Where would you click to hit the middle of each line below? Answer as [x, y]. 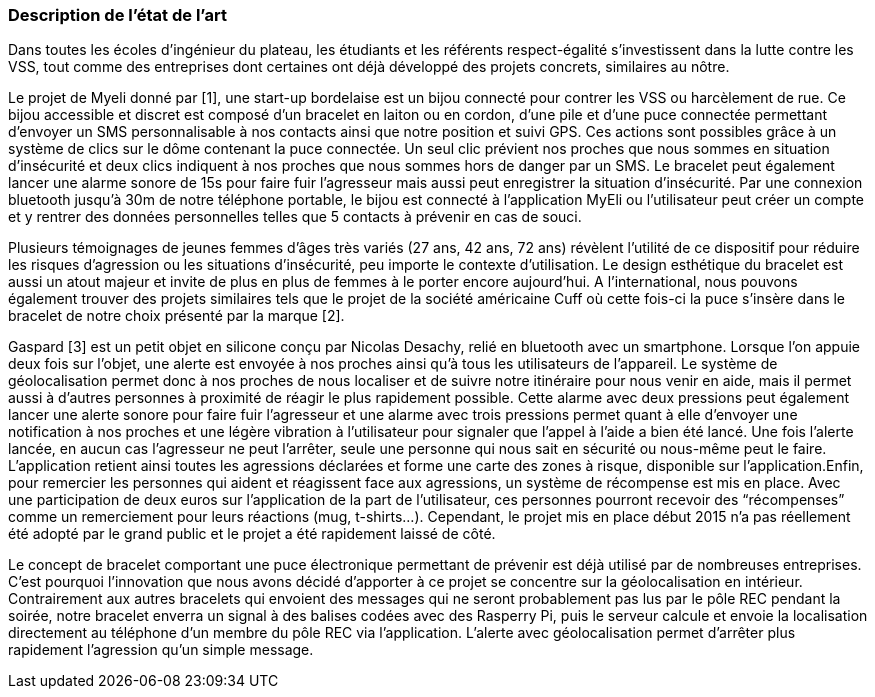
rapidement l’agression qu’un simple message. [161, 650]
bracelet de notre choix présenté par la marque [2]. [176, 316]
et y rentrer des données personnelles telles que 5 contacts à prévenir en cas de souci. [295, 217]
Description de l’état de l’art [117, 15]
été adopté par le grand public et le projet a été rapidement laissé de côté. [252, 534]
